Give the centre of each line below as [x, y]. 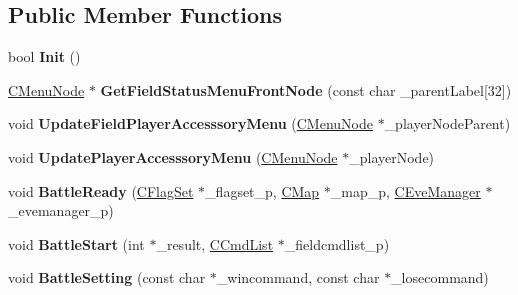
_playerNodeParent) [447, 123]
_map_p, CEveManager [405, 190]
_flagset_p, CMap [262, 190]
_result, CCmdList [215, 243]
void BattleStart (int [76, 243]
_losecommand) [440, 277]
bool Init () [44, 56]
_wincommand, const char [298, 277]
